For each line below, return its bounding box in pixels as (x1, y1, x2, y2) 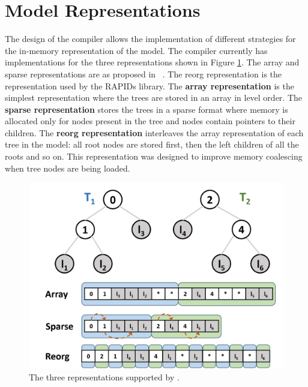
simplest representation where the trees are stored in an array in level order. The (5, 91, 303, 104)
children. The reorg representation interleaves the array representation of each (5, 126, 304, 139)
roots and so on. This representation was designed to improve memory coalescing (5, 150, 303, 163)
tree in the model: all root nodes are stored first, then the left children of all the (5, 138, 299, 151)
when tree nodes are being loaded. (5, 161, 130, 174)
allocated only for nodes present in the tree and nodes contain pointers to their (5, 115, 295, 127)
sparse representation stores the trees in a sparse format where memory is (5, 103, 288, 115)
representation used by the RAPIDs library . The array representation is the (5, 79, 294, 92)
